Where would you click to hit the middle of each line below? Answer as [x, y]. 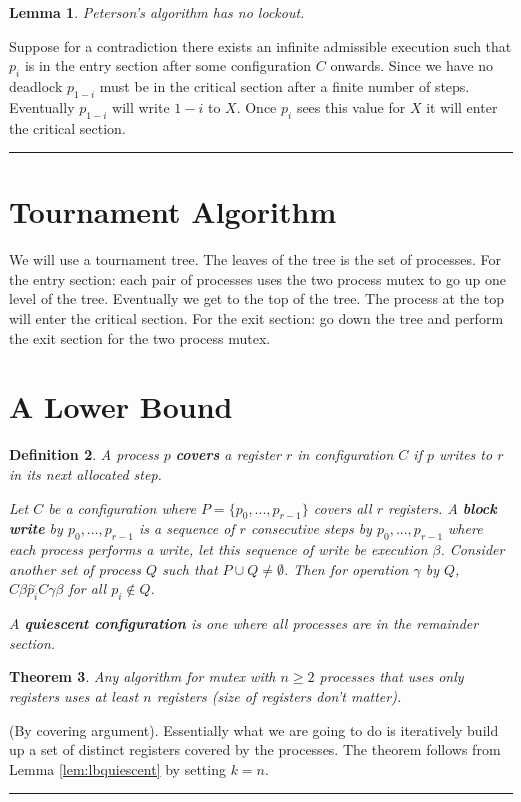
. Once [256, 106]
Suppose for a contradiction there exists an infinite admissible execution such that [260, 45]
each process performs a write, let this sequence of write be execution [218, 549]
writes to [466, 454]
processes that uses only [391, 676]
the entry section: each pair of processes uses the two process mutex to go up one [257, 278]
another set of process [75, 568]
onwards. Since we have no [412, 65]
